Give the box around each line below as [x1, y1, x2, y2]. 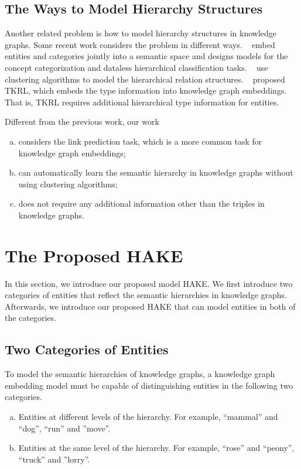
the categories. [5, 311, 56, 324]
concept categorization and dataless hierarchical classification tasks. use [5, 61, 268, 73]
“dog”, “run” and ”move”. [18, 422, 111, 434]
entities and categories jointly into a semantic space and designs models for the [5, 50, 288, 62]
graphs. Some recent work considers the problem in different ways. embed [5, 38, 275, 50]
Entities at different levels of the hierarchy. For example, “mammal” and [18, 410, 278, 422]
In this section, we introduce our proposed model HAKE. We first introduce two [5, 277, 293, 289]
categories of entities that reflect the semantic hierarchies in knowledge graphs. [5, 289, 287, 301]
